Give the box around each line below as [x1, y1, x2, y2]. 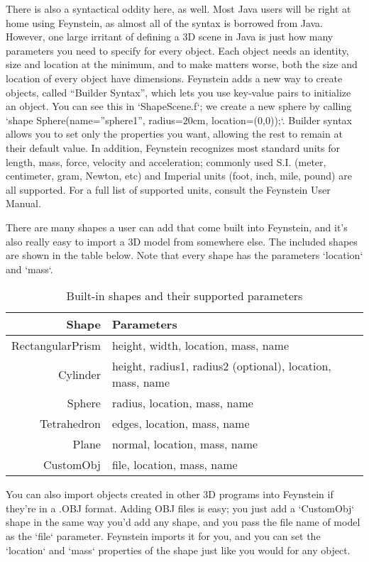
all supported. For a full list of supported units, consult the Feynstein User [6, 182, 331, 197]
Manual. [6, 196, 41, 211]
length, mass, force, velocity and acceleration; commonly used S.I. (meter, [6, 154, 326, 169]
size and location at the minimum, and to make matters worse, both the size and [6, 57, 358, 72]
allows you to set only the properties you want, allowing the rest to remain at [6, 126, 343, 141]
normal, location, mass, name [111, 436, 258, 453]
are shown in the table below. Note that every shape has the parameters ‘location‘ [6, 248, 363, 263]
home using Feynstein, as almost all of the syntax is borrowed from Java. [6, 15, 324, 30]
